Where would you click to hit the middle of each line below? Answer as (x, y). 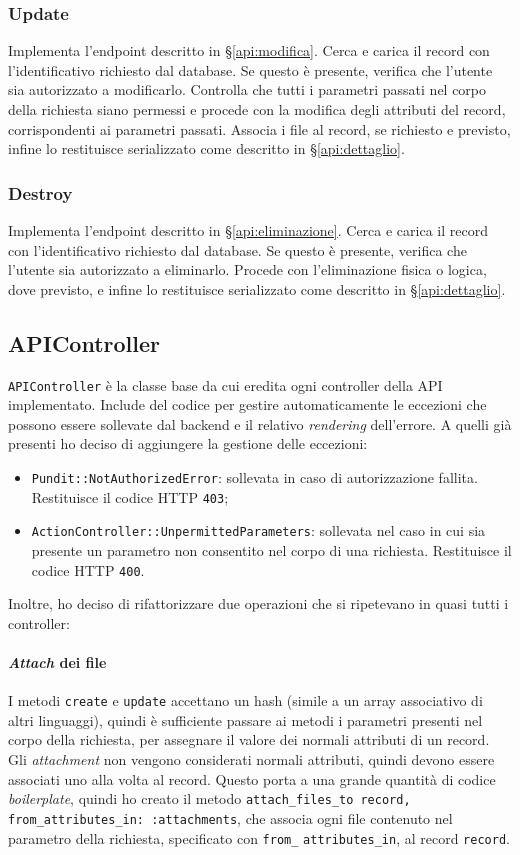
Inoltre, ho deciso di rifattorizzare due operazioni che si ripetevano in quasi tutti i (258, 603)
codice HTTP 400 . (88, 569)
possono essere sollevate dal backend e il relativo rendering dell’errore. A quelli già (260, 423)
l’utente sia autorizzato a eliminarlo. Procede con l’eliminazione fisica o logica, (247, 269)
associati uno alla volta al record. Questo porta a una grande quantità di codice (252, 778)
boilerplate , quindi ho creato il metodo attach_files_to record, (209, 798)
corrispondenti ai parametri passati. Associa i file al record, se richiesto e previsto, (259, 128)
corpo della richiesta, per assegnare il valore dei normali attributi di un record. (249, 739)
